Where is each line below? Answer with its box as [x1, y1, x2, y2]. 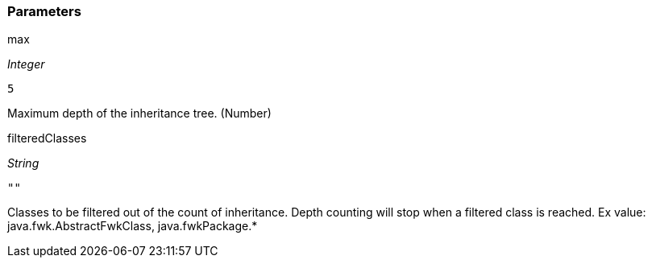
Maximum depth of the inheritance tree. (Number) [7, 106, 272, 121]
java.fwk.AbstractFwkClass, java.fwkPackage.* [7, 219, 258, 233]
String [7, 156, 39, 171]
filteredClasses [7, 131, 87, 146]
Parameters [7, 3, 81, 19]
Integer [7, 57, 45, 72]
